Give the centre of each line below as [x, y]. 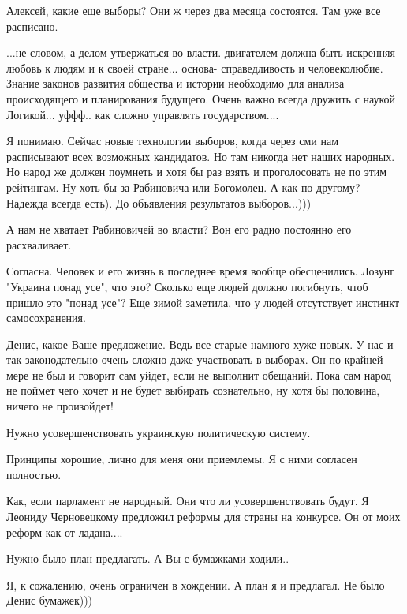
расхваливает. [39, 244]
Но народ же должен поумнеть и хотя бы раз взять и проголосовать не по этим [197, 172]
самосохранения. [46, 318]
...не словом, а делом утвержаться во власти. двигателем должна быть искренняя [201, 52]
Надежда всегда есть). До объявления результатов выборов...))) [159, 202]
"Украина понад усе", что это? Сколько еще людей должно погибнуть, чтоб [187, 286]
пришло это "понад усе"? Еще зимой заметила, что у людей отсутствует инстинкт [203, 302]
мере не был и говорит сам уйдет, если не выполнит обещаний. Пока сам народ [199, 374]
